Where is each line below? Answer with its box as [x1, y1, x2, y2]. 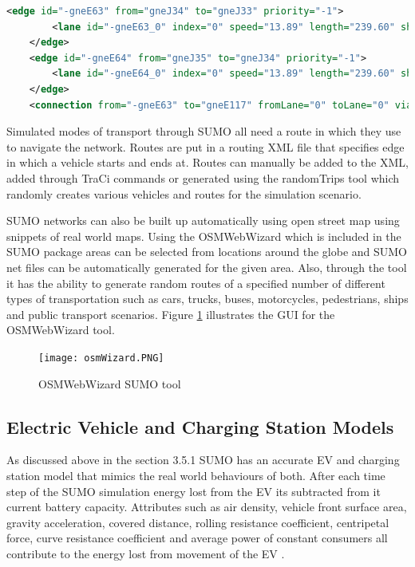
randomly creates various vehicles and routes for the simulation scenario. [6, 185, 362, 202]
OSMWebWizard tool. [6, 321, 115, 338]
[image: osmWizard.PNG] [38, 352, 164, 364]
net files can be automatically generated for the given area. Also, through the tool [6, 258, 407, 275]
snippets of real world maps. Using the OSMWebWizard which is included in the [6, 227, 401, 244]
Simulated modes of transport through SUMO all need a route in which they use [6, 123, 401, 140]
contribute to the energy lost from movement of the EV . [6, 545, 285, 561]
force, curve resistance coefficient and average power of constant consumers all [6, 530, 388, 546]
